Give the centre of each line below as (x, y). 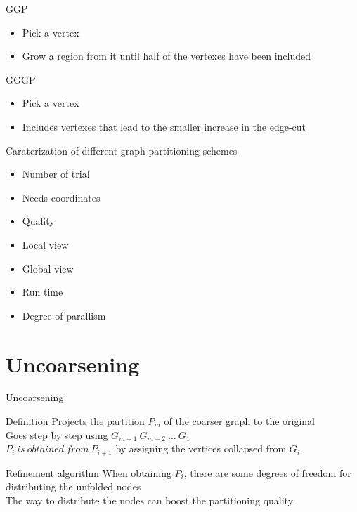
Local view (45, 244)
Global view (48, 268)
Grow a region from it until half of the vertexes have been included (167, 56)
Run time (43, 292)
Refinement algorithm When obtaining (89, 472)
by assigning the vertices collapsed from (201, 448)
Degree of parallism (64, 315)
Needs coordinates (61, 197)
